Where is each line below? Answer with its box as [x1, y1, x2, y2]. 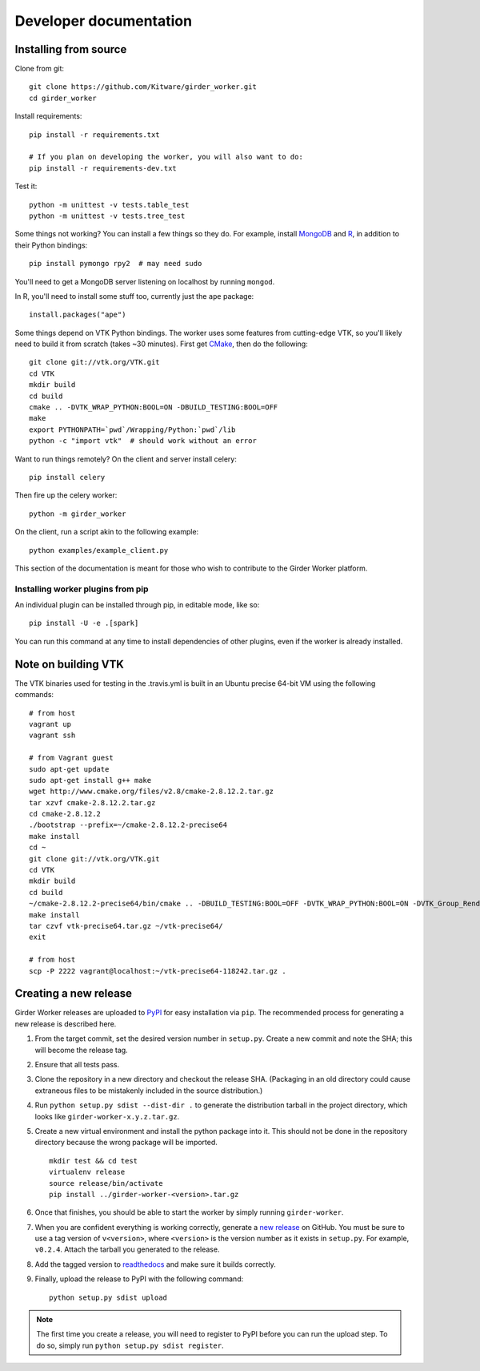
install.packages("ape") [29, 310, 126, 320]
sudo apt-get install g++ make [29, 776, 152, 784]
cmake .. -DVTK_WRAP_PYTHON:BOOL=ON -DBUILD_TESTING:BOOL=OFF [29, 403, 278, 412]
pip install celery [29, 473, 106, 482]
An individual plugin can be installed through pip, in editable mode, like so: [14, 600, 260, 610]
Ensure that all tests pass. [34, 1060, 120, 1070]
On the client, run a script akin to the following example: [14, 527, 199, 537]
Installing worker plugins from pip [14, 583, 149, 595]
